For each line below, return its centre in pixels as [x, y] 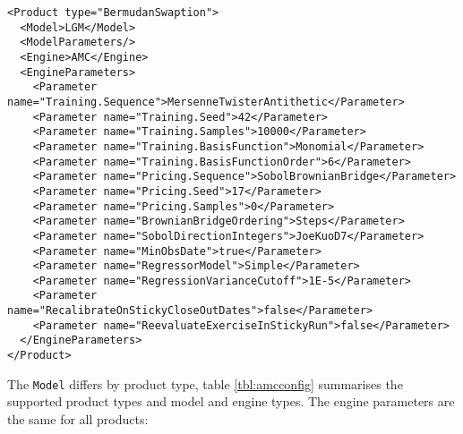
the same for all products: [78, 419]
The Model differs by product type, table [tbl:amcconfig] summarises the [205, 383]
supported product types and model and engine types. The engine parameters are [231, 401]
